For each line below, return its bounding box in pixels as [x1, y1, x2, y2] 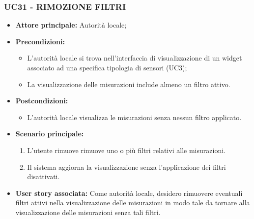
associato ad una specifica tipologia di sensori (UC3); [27, 63, 187, 72]
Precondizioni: [15, 36, 65, 46]
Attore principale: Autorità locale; [15, 20, 127, 30]
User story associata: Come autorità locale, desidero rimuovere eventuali [15, 188, 243, 198]
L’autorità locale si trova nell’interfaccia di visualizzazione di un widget [27, 53, 242, 63]
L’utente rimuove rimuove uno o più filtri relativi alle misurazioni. [27, 145, 226, 155]
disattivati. [27, 171, 60, 182]
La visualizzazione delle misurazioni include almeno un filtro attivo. [27, 79, 230, 89]
